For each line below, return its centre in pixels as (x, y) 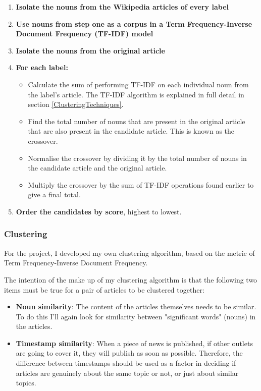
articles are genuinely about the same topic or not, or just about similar (127, 373)
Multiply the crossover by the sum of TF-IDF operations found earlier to (141, 184)
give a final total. (54, 194)
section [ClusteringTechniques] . (76, 104)
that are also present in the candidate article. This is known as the (131, 131)
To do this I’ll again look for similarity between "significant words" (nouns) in (136, 316)
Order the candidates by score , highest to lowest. (99, 211)
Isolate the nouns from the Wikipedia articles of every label (122, 7)
